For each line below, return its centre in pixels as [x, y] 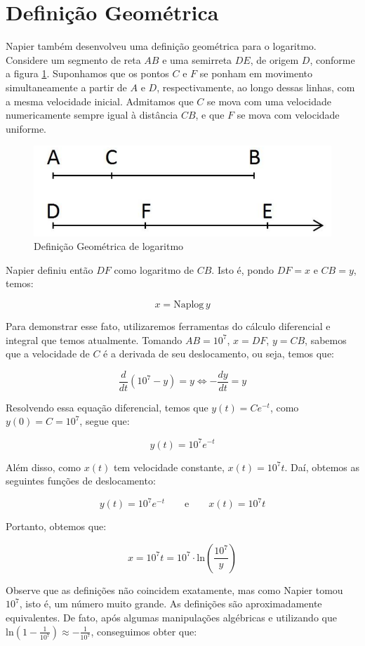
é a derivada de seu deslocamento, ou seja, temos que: [219, 354]
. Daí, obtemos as [322, 467]
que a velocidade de [48, 354]
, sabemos [326, 340]
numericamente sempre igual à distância [92, 115]
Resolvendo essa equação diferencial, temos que [107, 407]
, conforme [332, 59]
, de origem [274, 59]
